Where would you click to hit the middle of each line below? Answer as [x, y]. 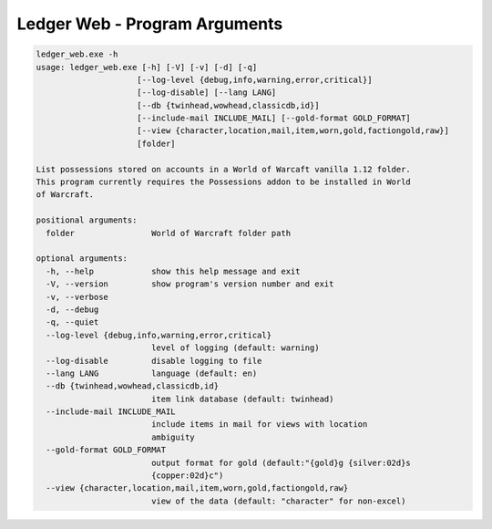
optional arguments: [82, 259]
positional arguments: [87, 220]
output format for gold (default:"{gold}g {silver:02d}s [281, 462]
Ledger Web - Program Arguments [150, 24]
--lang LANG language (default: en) [152, 373]
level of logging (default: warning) [235, 348]
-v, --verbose [77, 297]
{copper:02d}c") [187, 476]
